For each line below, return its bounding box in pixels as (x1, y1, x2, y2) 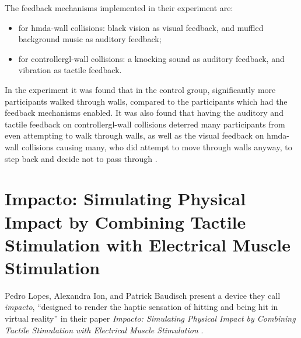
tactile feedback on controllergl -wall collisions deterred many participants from (5, 118, 285, 130)
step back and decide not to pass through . (5, 152, 157, 164)
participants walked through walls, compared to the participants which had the (5, 95, 288, 107)
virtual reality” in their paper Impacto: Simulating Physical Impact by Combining (5, 312, 296, 324)
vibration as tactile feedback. (18, 64, 122, 76)
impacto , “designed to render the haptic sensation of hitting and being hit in (5, 301, 278, 313)
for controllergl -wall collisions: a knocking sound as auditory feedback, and (18, 52, 285, 64)
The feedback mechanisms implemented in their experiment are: (5, 2, 233, 13)
